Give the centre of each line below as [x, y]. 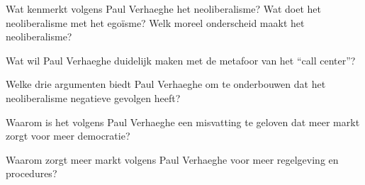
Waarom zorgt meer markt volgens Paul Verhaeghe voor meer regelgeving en [172, 159]
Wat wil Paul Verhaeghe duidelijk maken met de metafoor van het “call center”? [181, 60]
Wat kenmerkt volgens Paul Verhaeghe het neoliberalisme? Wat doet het [163, 9]
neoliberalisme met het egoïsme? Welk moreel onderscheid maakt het [155, 22]
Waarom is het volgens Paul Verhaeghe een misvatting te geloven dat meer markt [183, 122]
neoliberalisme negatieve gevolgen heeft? [93, 97]
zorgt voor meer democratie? [68, 136]
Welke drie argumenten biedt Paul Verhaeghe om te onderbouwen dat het [166, 84]
